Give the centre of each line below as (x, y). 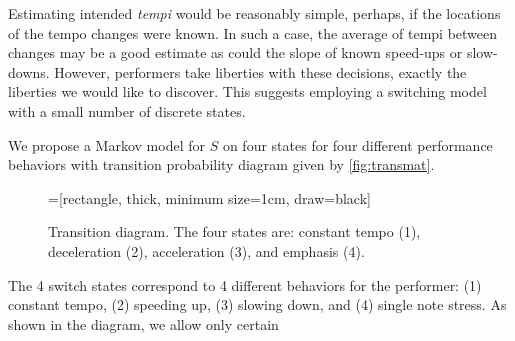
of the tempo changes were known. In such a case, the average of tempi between (253, 32)
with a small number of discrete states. (127, 110)
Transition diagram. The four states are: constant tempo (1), (234, 231)
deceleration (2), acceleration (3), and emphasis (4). (206, 250)
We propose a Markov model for (106, 144)
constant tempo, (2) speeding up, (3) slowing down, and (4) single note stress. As (257, 304)
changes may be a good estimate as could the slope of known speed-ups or (235, 52)
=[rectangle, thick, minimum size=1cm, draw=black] (209, 197)
